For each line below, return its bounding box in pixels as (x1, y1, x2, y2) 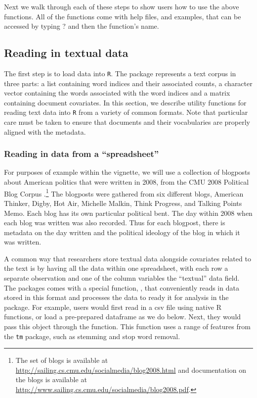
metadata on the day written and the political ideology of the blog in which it (4, 227, 240, 237)
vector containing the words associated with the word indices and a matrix (4, 88, 230, 98)
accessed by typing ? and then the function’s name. (4, 21, 159, 31)
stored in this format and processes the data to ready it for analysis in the (4, 292, 229, 302)
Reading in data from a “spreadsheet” (4, 148, 159, 160)
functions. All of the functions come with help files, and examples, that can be (4, 11, 241, 21)
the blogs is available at (15, 374, 87, 385)
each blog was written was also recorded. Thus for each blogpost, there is (4, 217, 225, 228)
